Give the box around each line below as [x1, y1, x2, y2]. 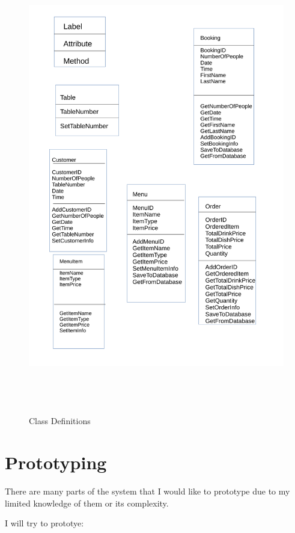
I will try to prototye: [5, 517, 84, 529]
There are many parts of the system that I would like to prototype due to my [5, 485, 290, 498]
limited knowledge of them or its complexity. [5, 496, 169, 509]
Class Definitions [29, 414, 91, 427]
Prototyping [5, 450, 107, 475]
